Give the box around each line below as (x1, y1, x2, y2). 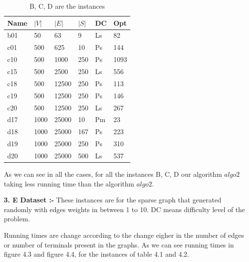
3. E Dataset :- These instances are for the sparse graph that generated (4, 195, 221, 205)
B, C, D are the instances (29, 1, 105, 11)
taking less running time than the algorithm (4, 178, 134, 188)
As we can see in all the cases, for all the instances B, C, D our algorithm (4, 169, 222, 179)
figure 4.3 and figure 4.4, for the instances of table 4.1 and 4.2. (4, 249, 189, 259)
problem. (4, 214, 30, 224)
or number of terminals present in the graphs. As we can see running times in (4, 239, 234, 249)
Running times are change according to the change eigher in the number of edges (4, 230, 244, 240)
